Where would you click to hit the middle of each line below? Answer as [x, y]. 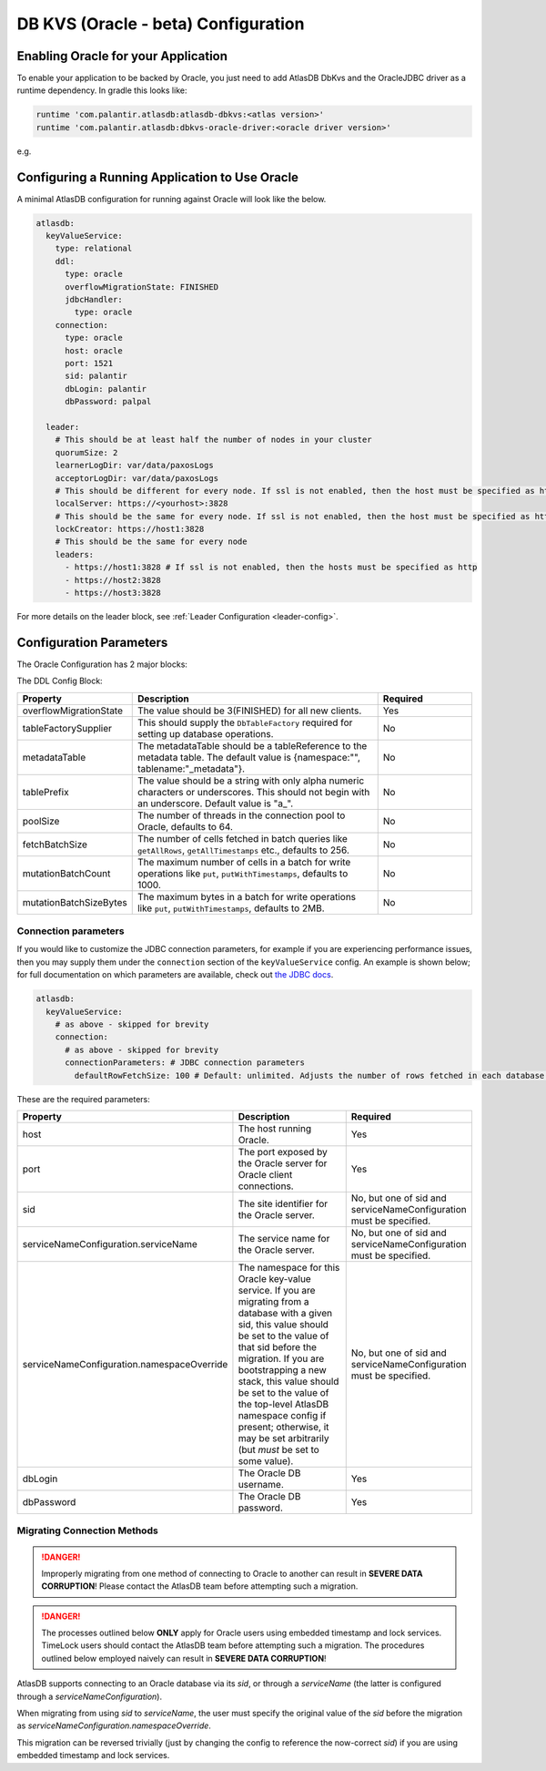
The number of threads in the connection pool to [241, 815]
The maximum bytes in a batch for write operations [247, 896]
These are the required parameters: [83, 1099]
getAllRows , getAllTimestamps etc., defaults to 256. [243, 850]
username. [261, 1484]
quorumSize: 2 [86, 452]
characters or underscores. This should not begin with [253, 792]
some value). [266, 1460]
